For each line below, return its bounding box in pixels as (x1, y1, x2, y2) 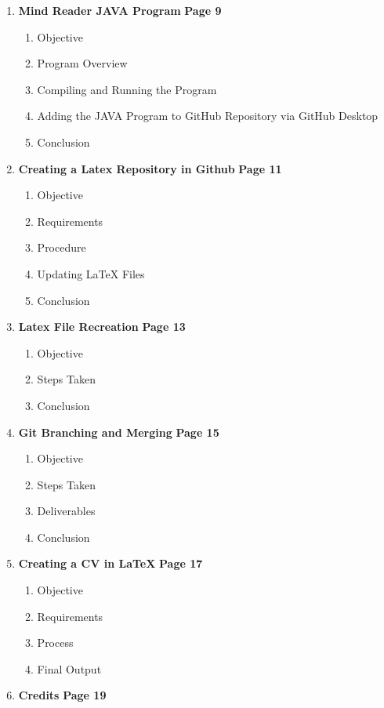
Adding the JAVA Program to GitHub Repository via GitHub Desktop (37, 107, 379, 124)
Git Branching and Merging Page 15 (18, 423, 219, 440)
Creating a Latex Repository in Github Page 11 (18, 160, 282, 176)
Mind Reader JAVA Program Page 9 (18, 2, 222, 18)
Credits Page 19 (18, 687, 107, 703)
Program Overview (37, 55, 128, 71)
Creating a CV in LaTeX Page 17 (18, 555, 203, 572)
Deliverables (37, 503, 96, 519)
